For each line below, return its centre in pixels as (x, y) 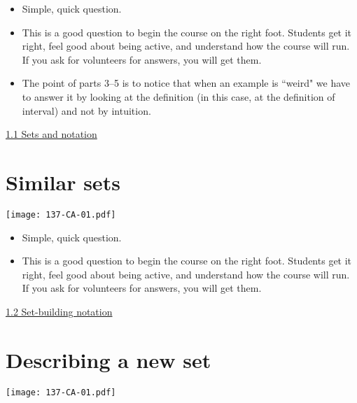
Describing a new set (108, 359)
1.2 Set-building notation (59, 311)
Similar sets (63, 182)
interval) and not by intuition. (86, 110)
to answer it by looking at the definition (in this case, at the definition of (178, 96)
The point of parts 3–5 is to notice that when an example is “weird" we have (186, 83)
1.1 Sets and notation (51, 134)
